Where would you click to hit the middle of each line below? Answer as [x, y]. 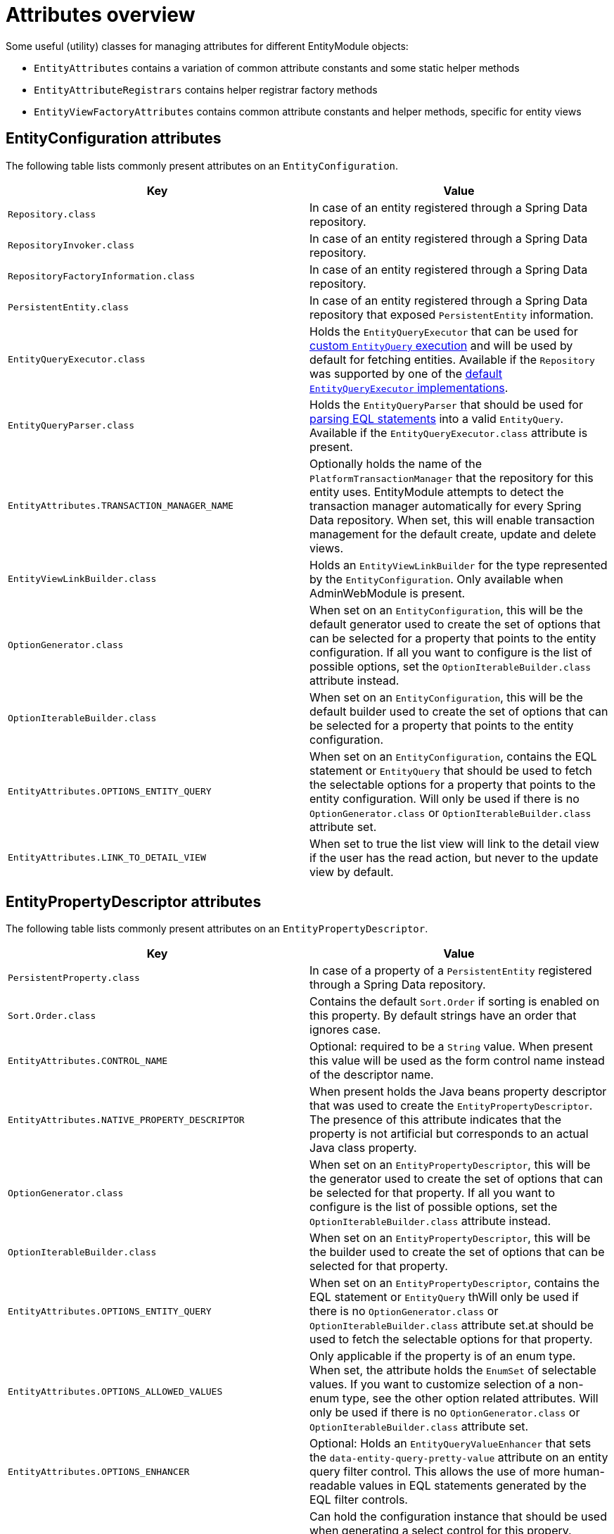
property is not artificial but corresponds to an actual [449, 1134]
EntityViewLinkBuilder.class [82, 579]
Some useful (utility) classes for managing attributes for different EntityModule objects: [207, 46]
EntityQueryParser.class [71, 426]
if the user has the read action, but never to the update [454, 857]
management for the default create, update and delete [453, 534]
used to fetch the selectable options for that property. [451, 1339]
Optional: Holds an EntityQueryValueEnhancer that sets [450, 1444]
